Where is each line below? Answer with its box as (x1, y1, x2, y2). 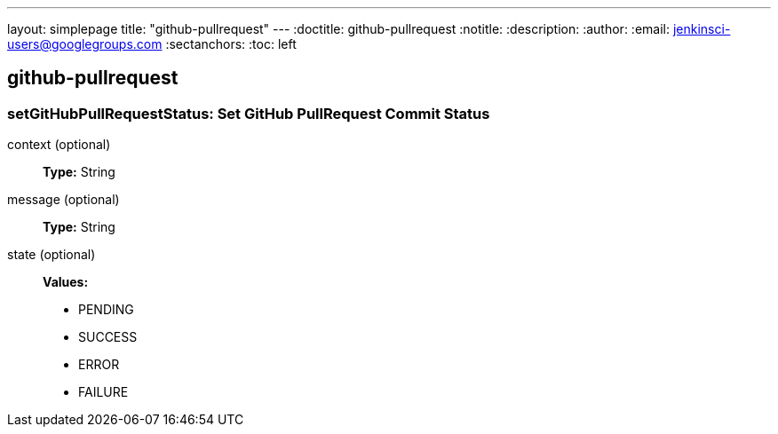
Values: (43, 274, 89, 290)
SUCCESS (78, 329, 138, 345)
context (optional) (7, 137, 111, 153)
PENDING (78, 302, 134, 318)
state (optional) (7, 247, 96, 263)
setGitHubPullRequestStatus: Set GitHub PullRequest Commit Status (7, 104, 490, 122)
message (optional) (7, 192, 120, 208)
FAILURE (78, 384, 129, 400)
